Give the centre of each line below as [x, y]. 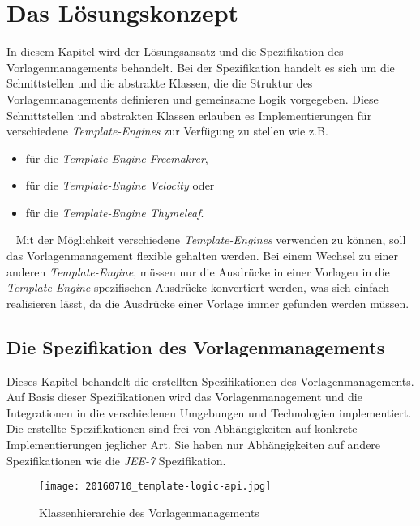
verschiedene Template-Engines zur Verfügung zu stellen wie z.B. [167, 131]
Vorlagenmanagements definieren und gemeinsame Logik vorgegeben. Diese [193, 98]
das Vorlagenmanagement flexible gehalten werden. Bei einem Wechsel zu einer [203, 256]
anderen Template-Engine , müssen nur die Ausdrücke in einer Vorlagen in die [198, 271]
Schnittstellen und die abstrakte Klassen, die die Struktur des [160, 83]
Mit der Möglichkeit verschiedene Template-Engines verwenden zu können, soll [211, 239]
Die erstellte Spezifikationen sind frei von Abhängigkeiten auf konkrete [182, 428]
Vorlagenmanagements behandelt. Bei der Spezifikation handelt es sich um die [201, 67]
